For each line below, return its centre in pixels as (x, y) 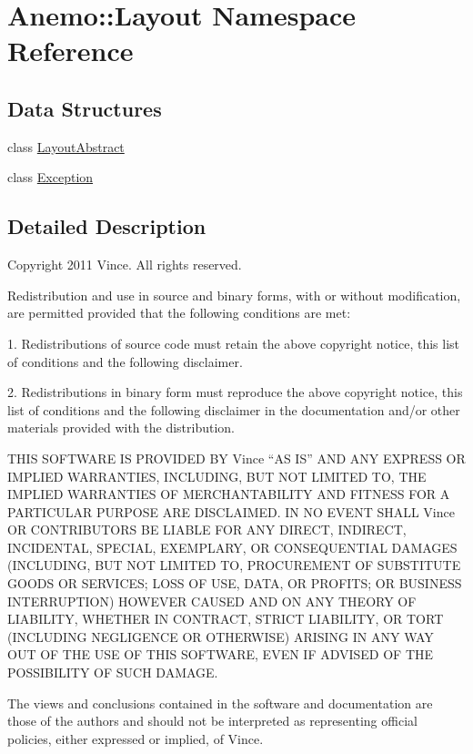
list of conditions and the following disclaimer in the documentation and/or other (234, 409)
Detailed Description (107, 226)
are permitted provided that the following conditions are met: (179, 313)
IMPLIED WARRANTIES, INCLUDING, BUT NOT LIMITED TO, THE (217, 476)
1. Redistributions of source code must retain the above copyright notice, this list (234, 343)
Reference (70, 51)
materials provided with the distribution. (121, 428)
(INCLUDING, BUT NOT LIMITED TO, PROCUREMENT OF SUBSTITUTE (234, 565)
